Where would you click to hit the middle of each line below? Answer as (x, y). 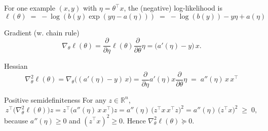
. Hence (134, 120)
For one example (30, 8)
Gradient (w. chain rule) (42, 32)
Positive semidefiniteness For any (55, 99)
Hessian (16, 66)
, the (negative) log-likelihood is (173, 8)
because (16, 120)
